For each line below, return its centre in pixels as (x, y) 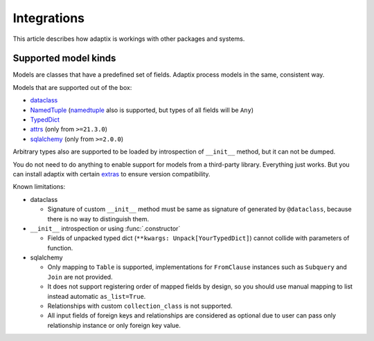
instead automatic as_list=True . (97, 296)
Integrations (49, 18)
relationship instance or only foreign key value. (114, 325)
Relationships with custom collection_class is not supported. (140, 306)
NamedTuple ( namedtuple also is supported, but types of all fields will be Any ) (142, 110)
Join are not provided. (80, 277)
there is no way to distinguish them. (98, 219)
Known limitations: (39, 187)
